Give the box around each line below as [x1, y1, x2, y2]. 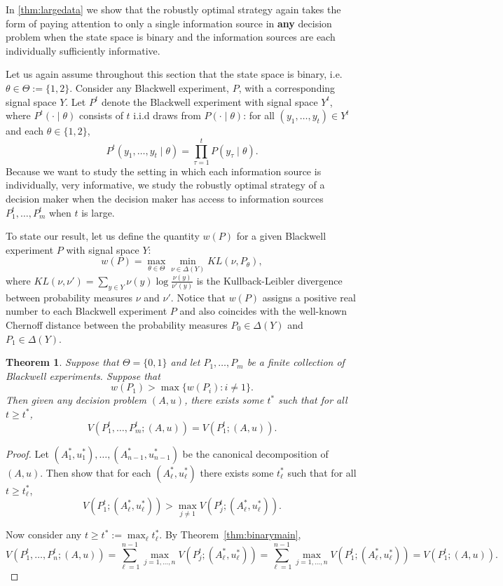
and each [6, 123, 44, 138]
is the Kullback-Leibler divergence [196, 273, 343, 287]
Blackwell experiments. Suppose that [6, 368, 160, 383]
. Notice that [170, 289, 226, 304]
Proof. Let [6, 446, 49, 461]
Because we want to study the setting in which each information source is [6, 163, 322, 178]
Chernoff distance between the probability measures [6, 317, 228, 332]
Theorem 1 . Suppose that [6, 355, 119, 369]
